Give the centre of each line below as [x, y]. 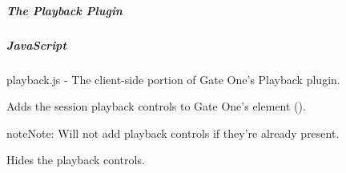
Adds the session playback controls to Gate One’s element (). [156, 106]
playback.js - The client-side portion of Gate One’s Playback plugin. [173, 79]
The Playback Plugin [64, 10]
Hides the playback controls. [76, 160]
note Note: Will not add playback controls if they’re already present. [173, 133]
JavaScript [36, 44]
